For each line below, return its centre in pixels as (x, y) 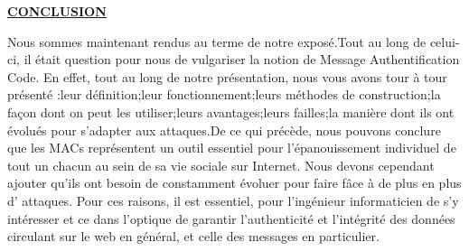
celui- (445, 41)
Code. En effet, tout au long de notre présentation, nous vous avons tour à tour (227, 76)
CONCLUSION (57, 11)
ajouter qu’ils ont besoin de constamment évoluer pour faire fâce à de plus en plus (234, 183)
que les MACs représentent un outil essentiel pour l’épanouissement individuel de (232, 148)
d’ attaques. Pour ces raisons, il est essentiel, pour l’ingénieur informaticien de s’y (233, 200)
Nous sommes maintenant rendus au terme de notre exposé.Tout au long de (217, 41)
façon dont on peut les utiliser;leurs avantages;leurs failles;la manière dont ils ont (231, 112)
